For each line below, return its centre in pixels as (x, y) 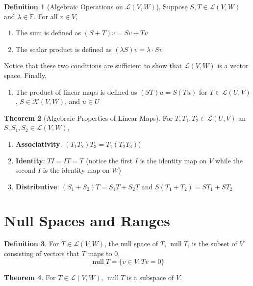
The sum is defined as (48, 33)
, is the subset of (212, 244)
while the (229, 160)
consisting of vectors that (42, 253)
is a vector (233, 65)
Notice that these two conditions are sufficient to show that (93, 65)
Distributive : (37, 186)
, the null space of (131, 244)
